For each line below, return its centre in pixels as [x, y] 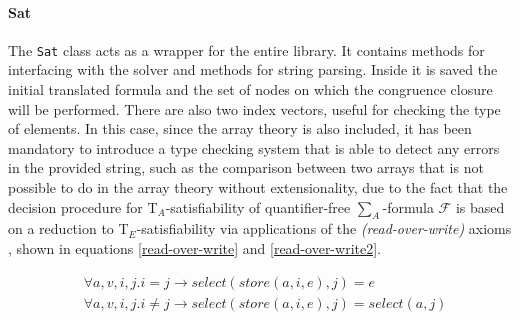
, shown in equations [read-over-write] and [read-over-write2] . [194, 248]
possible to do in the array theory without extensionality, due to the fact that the [258, 187]
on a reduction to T [68, 228]
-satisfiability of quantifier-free [258, 206]
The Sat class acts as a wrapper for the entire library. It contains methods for [246, 49]
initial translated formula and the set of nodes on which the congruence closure [250, 89]
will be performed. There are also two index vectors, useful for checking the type [254, 108]
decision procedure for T [83, 206]
